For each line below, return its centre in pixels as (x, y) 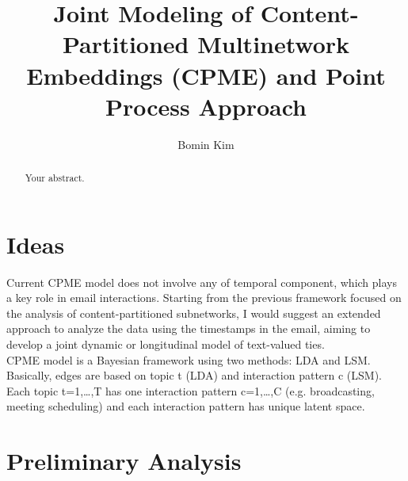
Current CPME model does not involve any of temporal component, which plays (202, 282)
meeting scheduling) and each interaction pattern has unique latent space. (186, 406)
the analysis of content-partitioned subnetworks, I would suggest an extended (194, 313)
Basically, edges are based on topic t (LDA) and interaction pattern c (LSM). (194, 375)
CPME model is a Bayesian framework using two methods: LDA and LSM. (189, 359)
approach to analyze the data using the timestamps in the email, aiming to (189, 328)
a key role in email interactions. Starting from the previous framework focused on (204, 298)
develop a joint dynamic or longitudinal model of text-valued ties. (166, 344)
